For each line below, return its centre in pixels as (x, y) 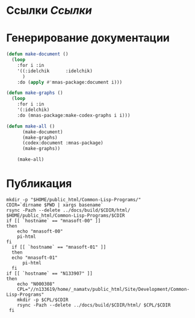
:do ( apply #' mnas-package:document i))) (70, 82)
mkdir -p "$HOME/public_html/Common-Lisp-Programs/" (74, 199)
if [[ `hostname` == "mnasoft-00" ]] (54, 220)
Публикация (39, 184)
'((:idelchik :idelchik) (55, 71)
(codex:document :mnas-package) (63, 143)
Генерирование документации (88, 38)
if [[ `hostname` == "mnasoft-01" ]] (59, 247)
